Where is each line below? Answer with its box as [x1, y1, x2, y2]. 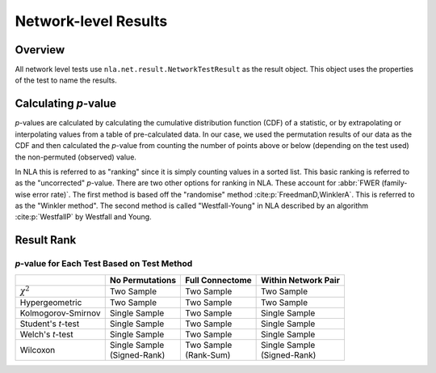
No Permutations [109, 274, 177, 286]
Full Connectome [185, 274, 252, 286]
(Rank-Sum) [185, 350, 231, 361]
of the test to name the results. [15, 75, 117, 85]
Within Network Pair [261, 274, 341, 286]
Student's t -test [19, 318, 80, 329]
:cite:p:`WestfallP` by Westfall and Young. [15, 212, 153, 222]
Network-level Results [15, 12, 168, 30]
